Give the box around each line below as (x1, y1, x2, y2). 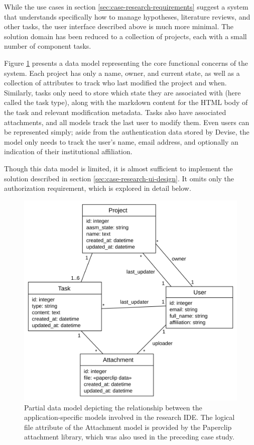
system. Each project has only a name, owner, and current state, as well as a (4, 67, 240, 78)
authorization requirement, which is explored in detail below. (4, 183, 191, 193)
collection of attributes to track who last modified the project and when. (4, 77, 227, 88)
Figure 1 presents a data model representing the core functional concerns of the (4, 57, 248, 68)
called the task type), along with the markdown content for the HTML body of (4, 97, 248, 107)
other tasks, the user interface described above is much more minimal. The (4, 21, 234, 32)
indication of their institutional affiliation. (4, 146, 133, 157)
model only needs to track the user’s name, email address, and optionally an (4, 136, 238, 147)
